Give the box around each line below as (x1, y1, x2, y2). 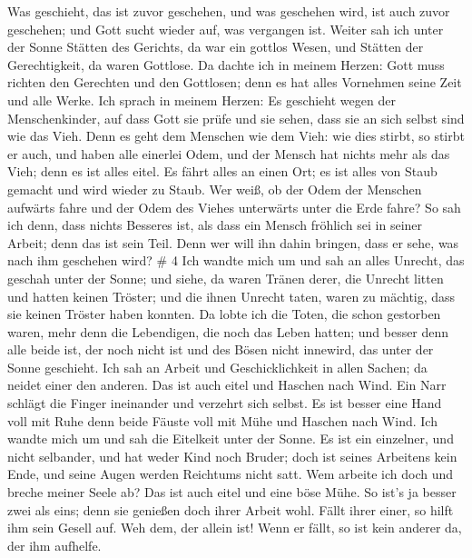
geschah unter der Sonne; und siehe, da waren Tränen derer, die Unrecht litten (7, 268, 444, 287)
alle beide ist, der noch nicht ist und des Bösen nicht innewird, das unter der (7, 340, 434, 359)
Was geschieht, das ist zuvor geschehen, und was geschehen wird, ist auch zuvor (7, 2, 450, 20)
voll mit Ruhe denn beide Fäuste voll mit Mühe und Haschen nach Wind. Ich (7, 411, 438, 430)
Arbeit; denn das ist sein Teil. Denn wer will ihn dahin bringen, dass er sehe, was (7, 233, 459, 252)
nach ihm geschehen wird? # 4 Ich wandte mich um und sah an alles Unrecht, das (7, 251, 465, 270)
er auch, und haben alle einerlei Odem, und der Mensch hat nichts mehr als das (7, 144, 450, 163)
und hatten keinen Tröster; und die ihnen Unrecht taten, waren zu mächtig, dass (7, 286, 456, 305)
